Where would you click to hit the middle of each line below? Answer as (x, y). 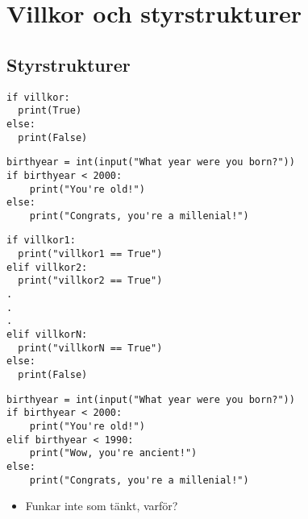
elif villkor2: (47, 267)
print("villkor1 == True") (90, 254)
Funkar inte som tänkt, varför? (102, 506)
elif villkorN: (47, 335)
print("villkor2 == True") (90, 281)
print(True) (50, 111)
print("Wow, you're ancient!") (113, 453)
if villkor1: (41, 241)
